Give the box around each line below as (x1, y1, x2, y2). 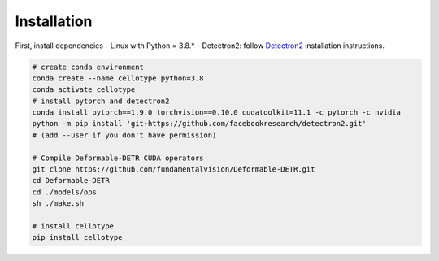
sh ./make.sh (32, 199, 85, 208)
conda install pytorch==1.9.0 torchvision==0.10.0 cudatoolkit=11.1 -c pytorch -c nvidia (32, 108, 402, 117)
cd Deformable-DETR (32, 176, 110, 185)
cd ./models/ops (32, 187, 98, 197)
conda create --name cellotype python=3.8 (32, 73, 204, 83)
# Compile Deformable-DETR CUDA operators (32, 153, 204, 163)
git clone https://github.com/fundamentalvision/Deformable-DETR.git (32, 165, 315, 174)
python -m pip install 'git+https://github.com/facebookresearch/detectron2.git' (32, 119, 367, 128)
